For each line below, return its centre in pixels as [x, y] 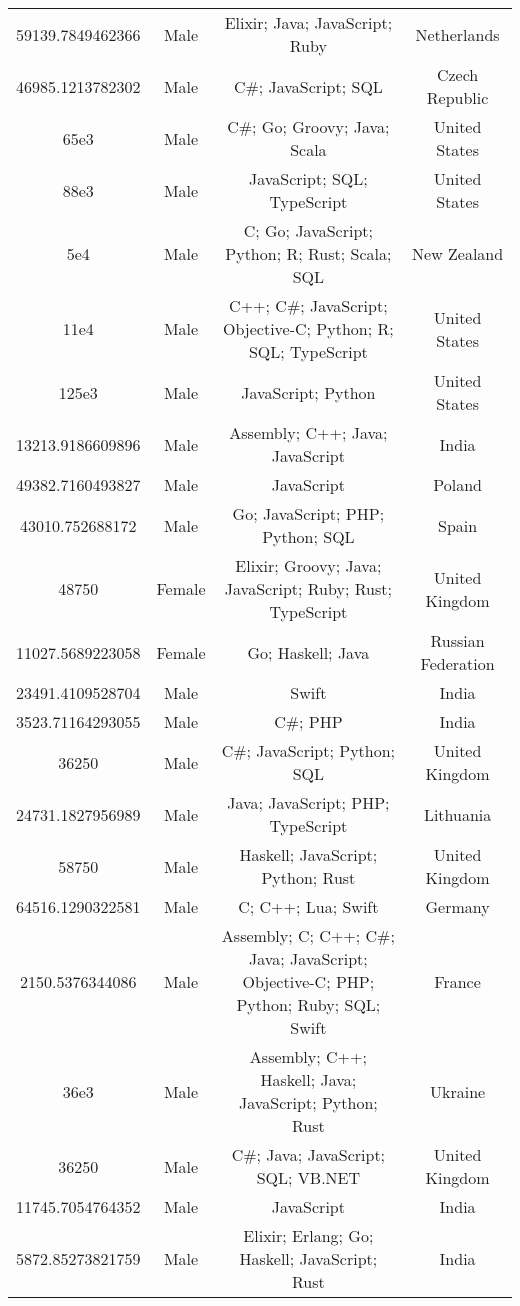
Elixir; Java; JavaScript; [308, 22]
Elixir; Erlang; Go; [308, 1235]
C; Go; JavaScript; [308, 230]
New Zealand [458, 253]
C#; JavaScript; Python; [308, 750]
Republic [457, 97]
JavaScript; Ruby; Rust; [308, 588]
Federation [457, 663]
